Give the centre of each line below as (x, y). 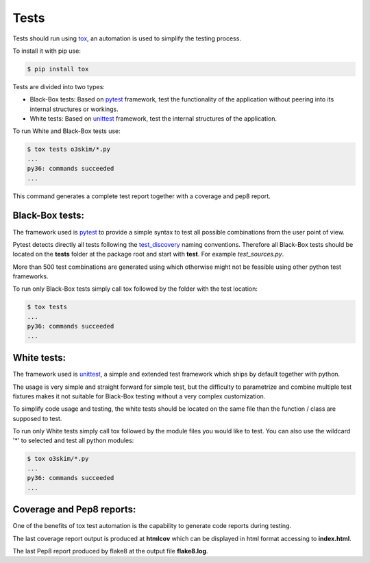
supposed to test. (37, 418)
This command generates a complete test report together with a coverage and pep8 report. (141, 196)
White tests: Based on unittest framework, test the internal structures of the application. (153, 119)
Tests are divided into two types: (59, 86)
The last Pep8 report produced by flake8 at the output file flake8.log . (110, 551)
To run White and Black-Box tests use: (67, 131)
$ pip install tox (58, 69)
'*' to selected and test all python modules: (73, 441)
